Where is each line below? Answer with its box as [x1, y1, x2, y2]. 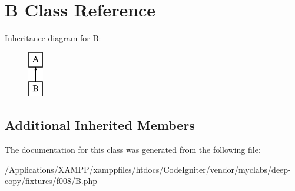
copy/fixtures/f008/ [5, 175, 75, 187]
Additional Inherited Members [5, 116, 195, 134]
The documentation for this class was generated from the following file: [5, 143, 261, 156]
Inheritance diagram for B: [5, 32, 101, 44]
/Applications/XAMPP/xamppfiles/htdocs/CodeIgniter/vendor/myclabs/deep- [5, 163, 291, 175]
